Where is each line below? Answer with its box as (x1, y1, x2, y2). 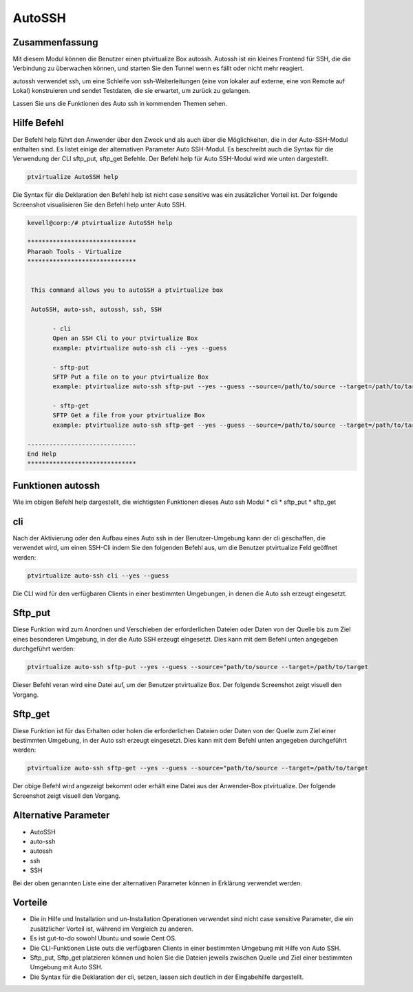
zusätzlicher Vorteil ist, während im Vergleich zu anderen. (30, 925, 193, 933)
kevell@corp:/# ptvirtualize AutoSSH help (27, 219, 173, 226)
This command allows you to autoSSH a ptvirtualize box (31, 286, 224, 294)
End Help (27, 450, 57, 458)
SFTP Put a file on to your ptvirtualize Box (52, 372, 209, 381)
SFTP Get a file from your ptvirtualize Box (52, 412, 206, 419)
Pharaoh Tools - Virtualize (27, 248, 122, 255)
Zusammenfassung (12, 36, 98, 48)
